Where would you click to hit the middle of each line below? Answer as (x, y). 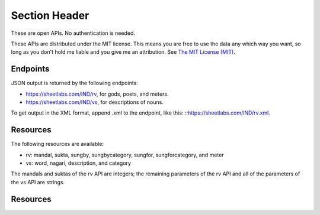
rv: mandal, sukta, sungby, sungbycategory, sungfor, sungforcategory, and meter (125, 155)
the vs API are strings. (38, 182)
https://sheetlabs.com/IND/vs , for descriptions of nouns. (95, 102)
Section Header (50, 15)
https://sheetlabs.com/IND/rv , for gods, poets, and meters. (97, 94)
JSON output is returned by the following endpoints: (75, 83)
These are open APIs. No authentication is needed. (73, 33)
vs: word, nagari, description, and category (79, 163)
